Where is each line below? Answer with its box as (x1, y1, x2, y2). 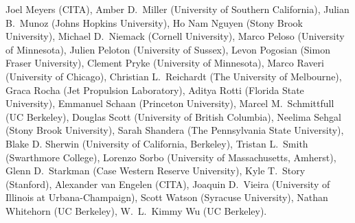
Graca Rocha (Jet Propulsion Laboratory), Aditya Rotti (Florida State (5, 82, 304, 97)
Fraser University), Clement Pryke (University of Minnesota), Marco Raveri (5, 56, 324, 70)
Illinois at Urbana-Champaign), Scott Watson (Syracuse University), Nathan (5, 190, 328, 204)
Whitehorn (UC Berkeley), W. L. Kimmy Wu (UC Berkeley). (5, 203, 267, 218)
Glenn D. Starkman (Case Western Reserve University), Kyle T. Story (5, 163, 306, 178)
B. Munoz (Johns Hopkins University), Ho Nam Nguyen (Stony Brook (5, 15, 303, 30)
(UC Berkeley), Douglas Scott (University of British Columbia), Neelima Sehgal (5, 109, 341, 124)
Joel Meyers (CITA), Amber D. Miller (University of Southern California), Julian (5, 2, 350, 16)
